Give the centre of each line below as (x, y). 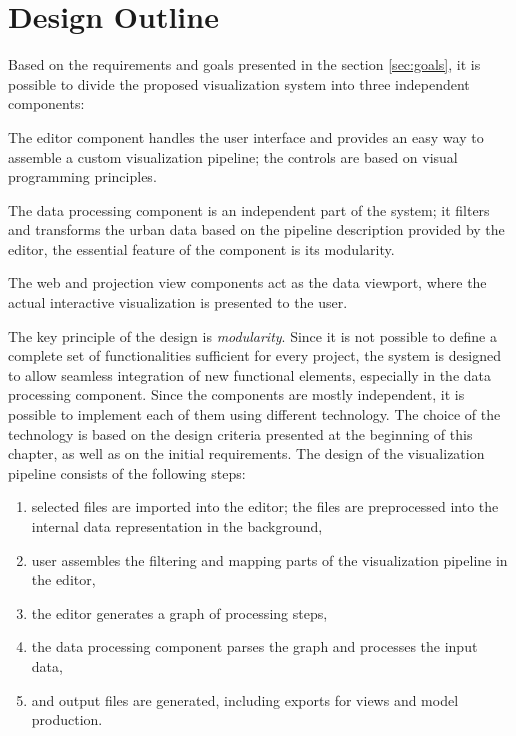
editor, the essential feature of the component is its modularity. (201, 248)
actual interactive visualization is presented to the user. (178, 302)
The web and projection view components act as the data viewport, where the (247, 282)
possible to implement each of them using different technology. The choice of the (254, 414)
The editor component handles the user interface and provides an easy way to (246, 136)
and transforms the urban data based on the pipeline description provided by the (256, 229)
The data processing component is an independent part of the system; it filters (249, 209)
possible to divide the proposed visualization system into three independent (239, 83)
